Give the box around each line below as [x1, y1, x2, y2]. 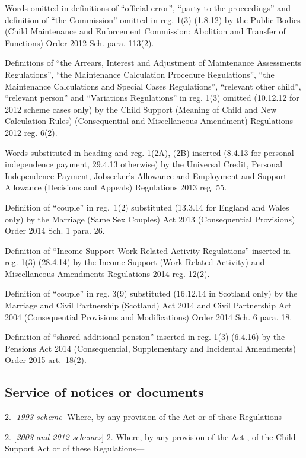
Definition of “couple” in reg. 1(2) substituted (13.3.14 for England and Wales [5, 201, 289, 213]
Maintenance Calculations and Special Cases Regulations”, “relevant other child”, [5, 79, 301, 92]
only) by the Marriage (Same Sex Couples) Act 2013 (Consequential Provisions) [5, 212, 295, 225]
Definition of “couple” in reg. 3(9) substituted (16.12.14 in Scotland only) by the [5, 287, 298, 300]
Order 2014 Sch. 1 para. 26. [5, 224, 105, 237]
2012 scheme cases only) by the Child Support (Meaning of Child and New [5, 103, 277, 115]
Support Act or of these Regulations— [5, 442, 145, 454]
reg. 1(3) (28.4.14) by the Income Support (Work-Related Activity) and [5, 256, 265, 268]
